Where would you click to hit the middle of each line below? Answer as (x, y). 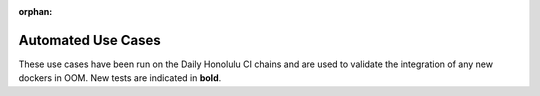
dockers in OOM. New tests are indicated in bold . (120, 78)
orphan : (35, 11)
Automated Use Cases (90, 40)
